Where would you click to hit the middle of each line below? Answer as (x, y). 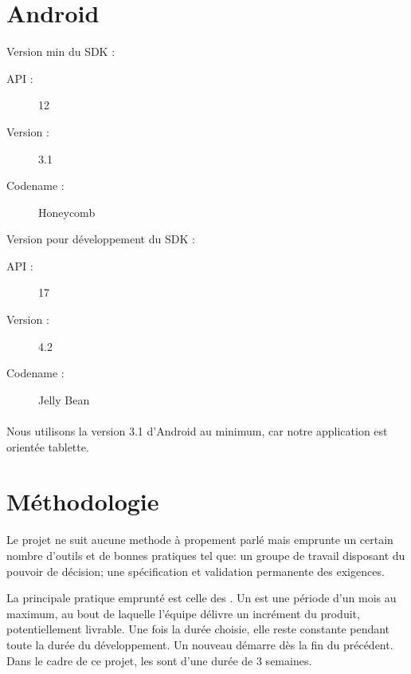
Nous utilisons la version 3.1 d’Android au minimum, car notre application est (197, 431)
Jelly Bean (64, 399)
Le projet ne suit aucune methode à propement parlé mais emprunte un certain (200, 540)
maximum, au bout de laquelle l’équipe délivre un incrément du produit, (183, 613)
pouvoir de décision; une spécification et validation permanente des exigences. (196, 571)
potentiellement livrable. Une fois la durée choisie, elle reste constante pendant (198, 629)
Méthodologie (83, 501)
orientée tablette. (48, 446)
